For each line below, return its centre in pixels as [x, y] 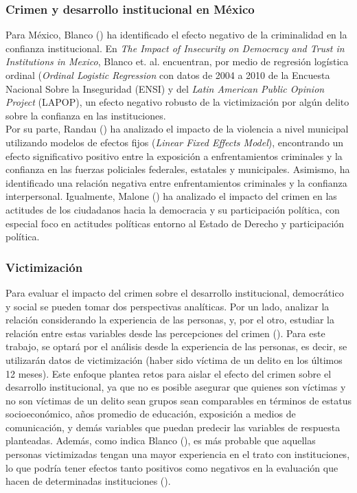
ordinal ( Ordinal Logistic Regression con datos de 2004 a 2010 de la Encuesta [168, 75]
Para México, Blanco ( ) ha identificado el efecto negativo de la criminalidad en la [176, 35]
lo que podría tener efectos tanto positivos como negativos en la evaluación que [172, 467]
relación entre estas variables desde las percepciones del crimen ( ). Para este [165, 333]
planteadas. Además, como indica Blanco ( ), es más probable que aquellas [161, 440]
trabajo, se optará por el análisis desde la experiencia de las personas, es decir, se [176, 346]
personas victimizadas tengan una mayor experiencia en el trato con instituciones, [178, 454]
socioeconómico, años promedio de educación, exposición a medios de [151, 414]
